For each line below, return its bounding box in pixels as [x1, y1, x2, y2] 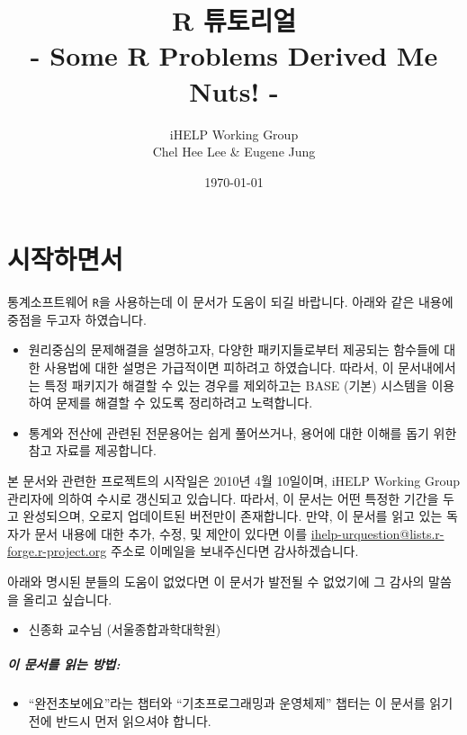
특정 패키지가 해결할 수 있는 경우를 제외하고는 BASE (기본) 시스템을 [44, 375, 427, 394]
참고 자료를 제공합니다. [28, 441, 157, 460]
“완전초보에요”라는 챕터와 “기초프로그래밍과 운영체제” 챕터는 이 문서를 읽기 [28, 694, 454, 713]
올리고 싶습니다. [22, 589, 112, 608]
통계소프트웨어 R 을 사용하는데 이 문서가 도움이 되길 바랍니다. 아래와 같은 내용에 [7, 292, 454, 311]
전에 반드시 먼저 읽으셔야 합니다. [28, 711, 211, 730]
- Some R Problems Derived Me [30, 37, 438, 74]
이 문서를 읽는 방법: [7, 655, 121, 674]
